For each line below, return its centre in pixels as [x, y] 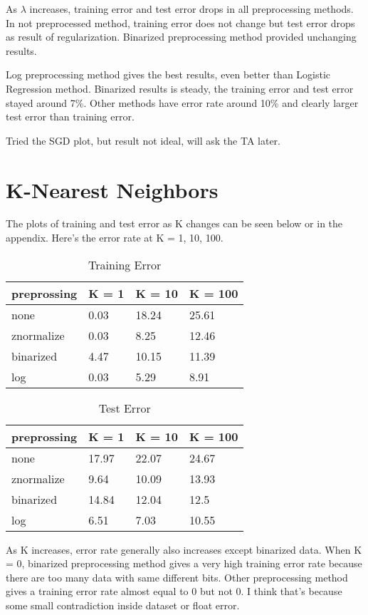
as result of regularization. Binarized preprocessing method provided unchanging [181, 37]
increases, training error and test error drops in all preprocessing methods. [191, 9]
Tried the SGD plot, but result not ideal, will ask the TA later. [143, 140]
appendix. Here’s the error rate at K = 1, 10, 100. [115, 238]
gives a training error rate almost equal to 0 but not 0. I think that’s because [174, 591]
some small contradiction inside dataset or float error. [123, 605]
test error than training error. [70, 117]
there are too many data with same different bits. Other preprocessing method [177, 577]
